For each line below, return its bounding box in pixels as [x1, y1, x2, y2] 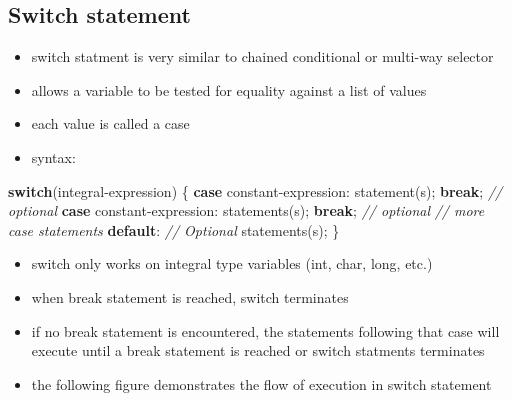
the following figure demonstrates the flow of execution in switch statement [31, 373, 492, 394]
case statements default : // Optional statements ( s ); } [8, 219, 340, 240]
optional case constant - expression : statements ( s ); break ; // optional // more [8, 200, 485, 221]
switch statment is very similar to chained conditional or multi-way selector [31, 46, 494, 67]
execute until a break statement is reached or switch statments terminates [31, 340, 485, 361]
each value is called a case [31, 113, 190, 134]
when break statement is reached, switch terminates [31, 286, 349, 307]
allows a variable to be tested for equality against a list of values [31, 79, 427, 100]
